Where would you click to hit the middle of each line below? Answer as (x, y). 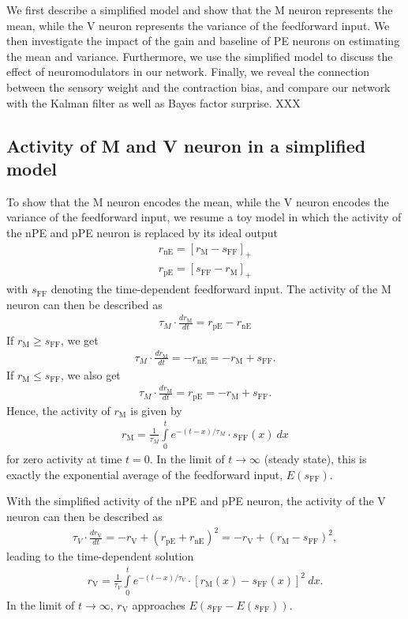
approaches (159, 604)
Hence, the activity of (58, 410)
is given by (156, 410)
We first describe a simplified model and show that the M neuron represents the (200, 9)
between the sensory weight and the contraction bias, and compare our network (198, 87)
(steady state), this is (315, 459)
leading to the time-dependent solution (100, 556)
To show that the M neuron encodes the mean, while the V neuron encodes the (198, 201)
